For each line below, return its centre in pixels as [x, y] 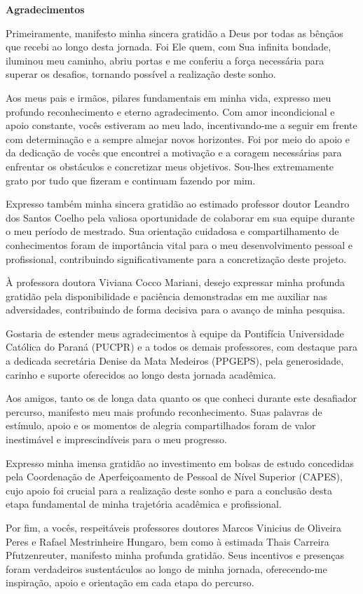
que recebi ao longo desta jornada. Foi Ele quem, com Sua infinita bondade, [169, 47]
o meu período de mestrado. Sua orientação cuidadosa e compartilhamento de [172, 231]
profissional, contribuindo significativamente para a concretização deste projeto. [176, 258]
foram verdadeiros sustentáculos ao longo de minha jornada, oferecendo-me [166, 568]
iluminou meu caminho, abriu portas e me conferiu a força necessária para [165, 60]
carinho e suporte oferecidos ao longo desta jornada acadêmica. [141, 374]
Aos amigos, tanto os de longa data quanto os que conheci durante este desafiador [181, 398]
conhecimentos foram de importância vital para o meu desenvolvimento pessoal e [179, 244]
